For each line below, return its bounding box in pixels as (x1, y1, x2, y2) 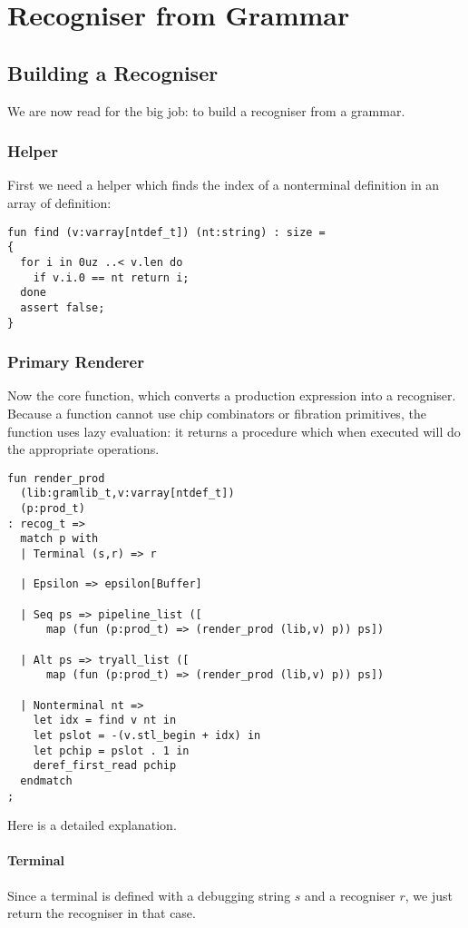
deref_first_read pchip (33, 759, 177, 773)
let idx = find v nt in (33, 714, 177, 727)
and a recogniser (305, 885, 395, 904)
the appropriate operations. (7, 439, 160, 459)
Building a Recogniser (7, 58, 219, 86)
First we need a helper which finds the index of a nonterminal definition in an (7, 175, 440, 194)
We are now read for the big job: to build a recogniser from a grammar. (7, 101, 405, 120)
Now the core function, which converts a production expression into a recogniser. (7, 386, 456, 405)
